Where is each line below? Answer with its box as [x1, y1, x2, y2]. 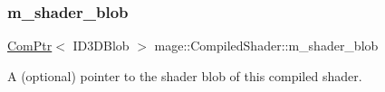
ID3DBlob [72, 36, 130, 55]
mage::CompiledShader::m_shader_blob [154, 36, 379, 55]
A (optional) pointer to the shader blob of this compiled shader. [7, 66, 362, 85]
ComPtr [7, 36, 53, 55]
